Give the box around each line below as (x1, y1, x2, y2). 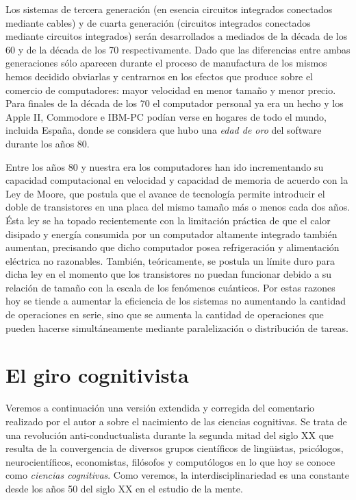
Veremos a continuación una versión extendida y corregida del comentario (5, 401, 315, 415)
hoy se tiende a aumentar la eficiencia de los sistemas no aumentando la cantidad (5, 294, 346, 308)
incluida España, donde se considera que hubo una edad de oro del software (5, 123, 322, 137)
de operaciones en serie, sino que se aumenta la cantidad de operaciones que (5, 307, 324, 322)
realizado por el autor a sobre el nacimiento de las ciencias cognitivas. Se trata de (5, 414, 347, 428)
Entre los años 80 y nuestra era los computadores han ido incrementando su (5, 159, 324, 174)
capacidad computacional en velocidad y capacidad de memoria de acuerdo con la (5, 173, 348, 187)
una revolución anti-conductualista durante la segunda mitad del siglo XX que (5, 427, 334, 442)
